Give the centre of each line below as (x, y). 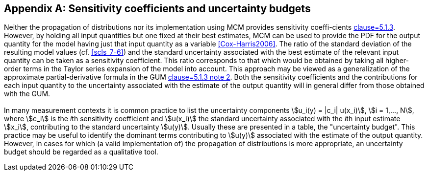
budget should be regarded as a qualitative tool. (81, 152)
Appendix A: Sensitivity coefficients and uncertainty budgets (157, 9)
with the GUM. (27, 94)
